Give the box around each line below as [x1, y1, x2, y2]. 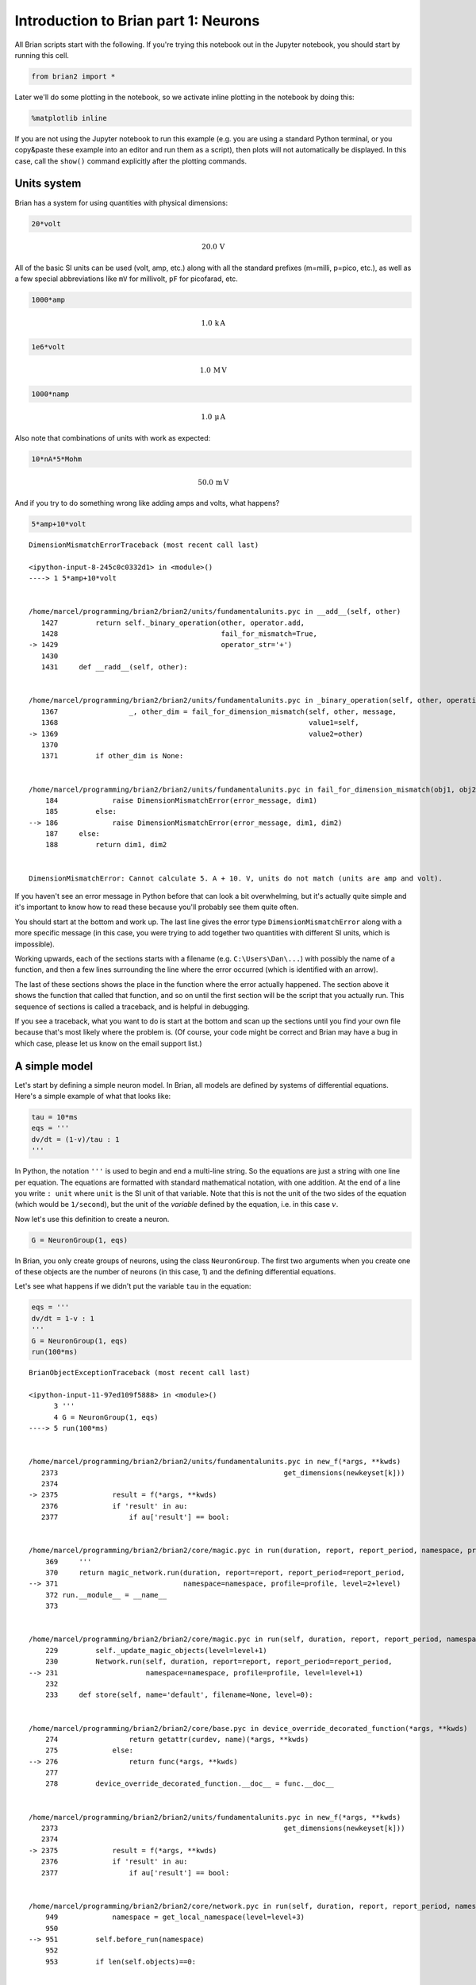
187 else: [44, 830, 101, 838]
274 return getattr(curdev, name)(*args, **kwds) [44, 1735, 309, 1744]
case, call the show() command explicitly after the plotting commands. [14, 156, 248, 166]
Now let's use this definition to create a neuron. [14, 1214, 170, 1224]
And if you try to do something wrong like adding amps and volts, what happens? [14, 498, 280, 507]
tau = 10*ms [31, 1112, 79, 1121]
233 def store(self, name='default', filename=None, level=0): [44, 1690, 313, 1699]
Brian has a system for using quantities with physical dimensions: [14, 198, 228, 207]
